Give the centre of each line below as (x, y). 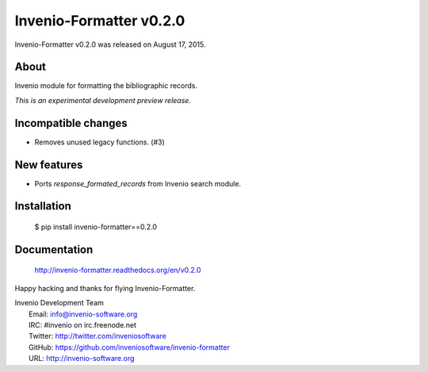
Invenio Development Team (59, 303)
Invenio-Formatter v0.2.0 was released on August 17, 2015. (110, 44)
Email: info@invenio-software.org (83, 314)
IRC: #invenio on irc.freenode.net (83, 325)
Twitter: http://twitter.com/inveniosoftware (97, 336)
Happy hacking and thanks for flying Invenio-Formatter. (105, 288)
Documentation (54, 249)
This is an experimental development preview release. (103, 100)
